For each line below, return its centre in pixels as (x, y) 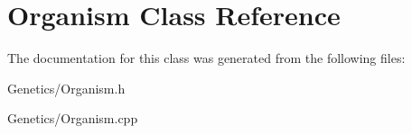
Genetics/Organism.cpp (73, 118)
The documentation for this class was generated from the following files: (206, 58)
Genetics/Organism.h (66, 88)
